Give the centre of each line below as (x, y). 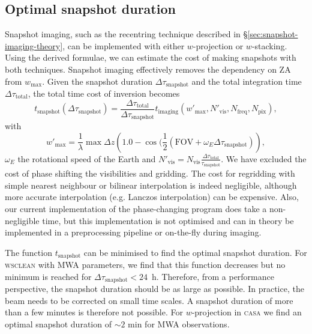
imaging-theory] (34, 45)
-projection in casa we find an (247, 312)
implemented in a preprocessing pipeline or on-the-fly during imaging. (133, 232)
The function (28, 252)
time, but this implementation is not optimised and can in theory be (168, 220)
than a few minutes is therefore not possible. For (94, 312)
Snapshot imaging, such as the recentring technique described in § (126, 34)
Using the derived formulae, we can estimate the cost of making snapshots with (151, 57)
